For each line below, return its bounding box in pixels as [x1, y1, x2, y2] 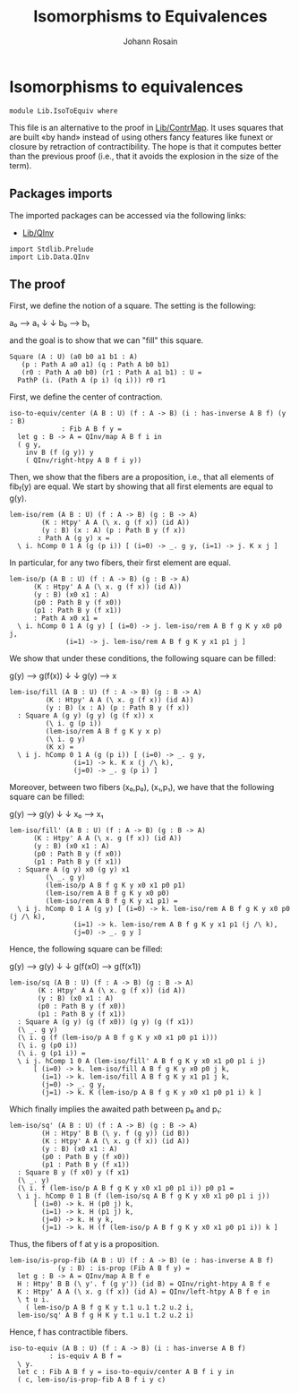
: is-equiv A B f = [48, 1352, 123, 1361]
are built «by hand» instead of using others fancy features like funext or [9, 132, 274, 142]
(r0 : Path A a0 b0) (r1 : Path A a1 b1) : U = [21, 368, 202, 377]
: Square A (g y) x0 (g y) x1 [17, 865, 130, 874]
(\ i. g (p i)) [45, 719, 102, 728]
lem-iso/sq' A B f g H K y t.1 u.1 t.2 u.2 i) [17, 1311, 194, 1320]
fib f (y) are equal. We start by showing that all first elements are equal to [9, 481, 274, 494]
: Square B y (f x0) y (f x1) [17, 1168, 130, 1177]
